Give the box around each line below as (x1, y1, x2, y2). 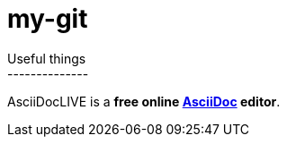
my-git (7, 4, 88, 34)
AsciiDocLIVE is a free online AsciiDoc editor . (7, 93, 281, 109)
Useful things (7, 50, 86, 66)
